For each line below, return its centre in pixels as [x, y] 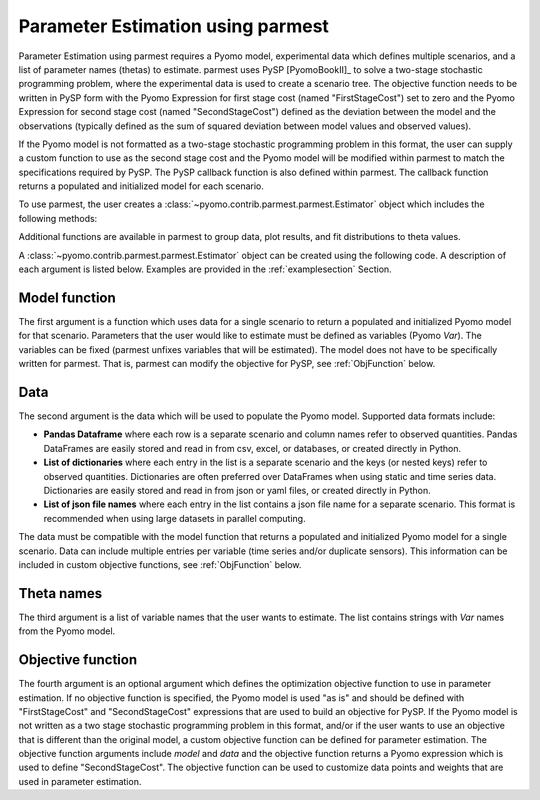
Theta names [60, 593]
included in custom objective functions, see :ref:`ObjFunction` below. [160, 564]
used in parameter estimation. [80, 781]
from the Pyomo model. [67, 631]
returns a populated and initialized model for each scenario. [141, 186]
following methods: [58, 218]
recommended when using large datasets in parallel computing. [174, 518]
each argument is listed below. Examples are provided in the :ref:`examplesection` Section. [205, 269]
